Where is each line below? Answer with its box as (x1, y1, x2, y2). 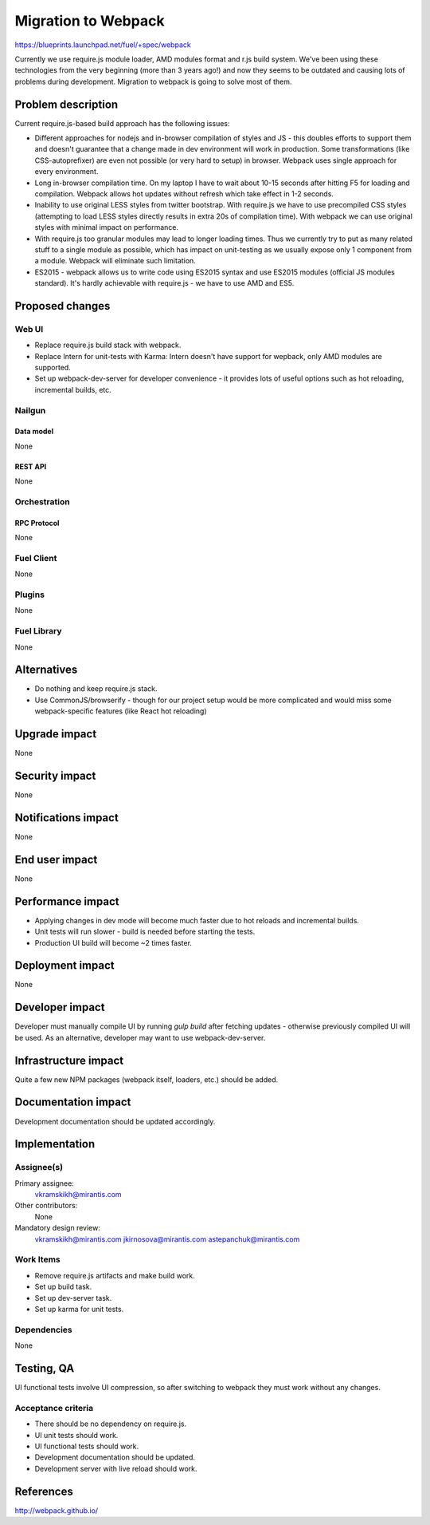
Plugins (14, 589, 45, 600)
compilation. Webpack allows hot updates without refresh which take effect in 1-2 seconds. (34, 188, 334, 199)
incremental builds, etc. (34, 385, 111, 394)
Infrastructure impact (14, 1053, 124, 1067)
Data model (14, 427, 54, 437)
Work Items (14, 1254, 61, 1265)
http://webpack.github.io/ (14, 1505, 99, 1515)
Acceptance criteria (14, 1402, 94, 1413)
